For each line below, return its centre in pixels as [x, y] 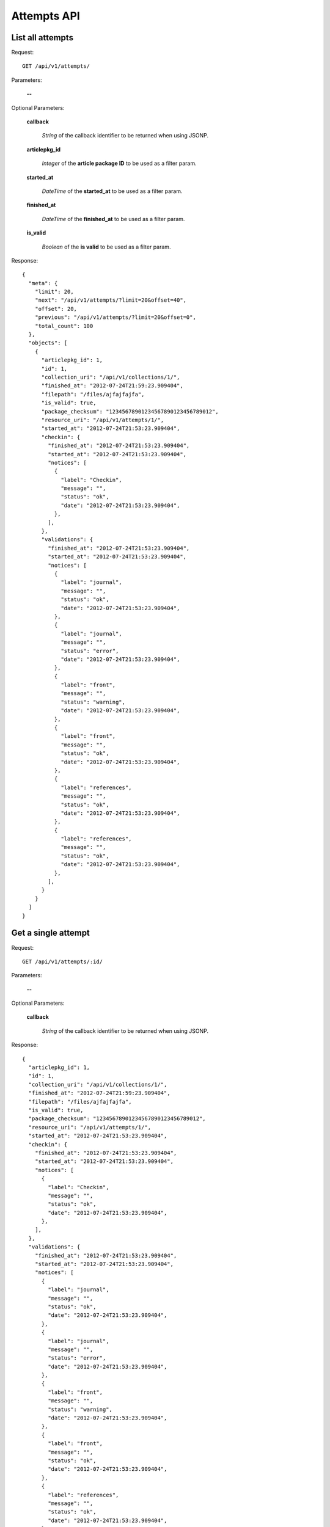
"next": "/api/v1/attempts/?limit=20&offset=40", [110, 300]
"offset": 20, [56, 309]
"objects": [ [48, 343]
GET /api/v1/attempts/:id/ [63, 961]
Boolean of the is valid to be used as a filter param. [106, 247]
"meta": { [43, 283]
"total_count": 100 [64, 326]
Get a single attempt [50, 933]
